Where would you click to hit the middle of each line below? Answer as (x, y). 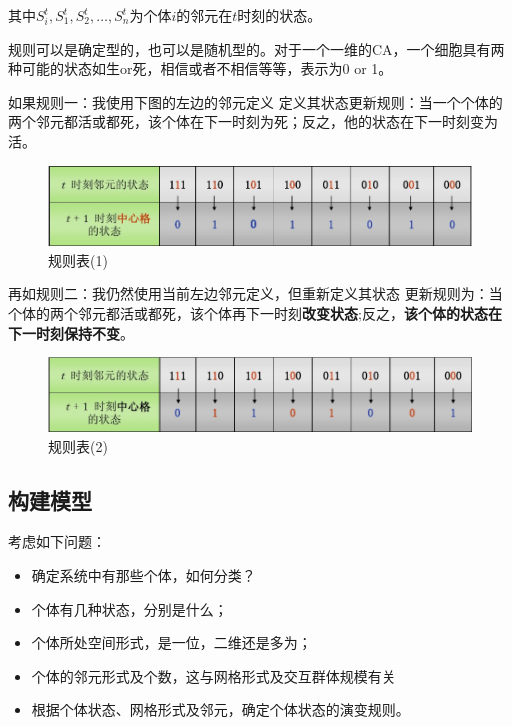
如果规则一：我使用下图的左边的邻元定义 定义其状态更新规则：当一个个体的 (255, 101)
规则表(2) (78, 445)
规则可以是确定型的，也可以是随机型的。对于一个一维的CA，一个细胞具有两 (256, 48)
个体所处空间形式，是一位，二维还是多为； (171, 642)
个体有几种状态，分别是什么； (129, 608)
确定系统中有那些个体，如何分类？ (143, 574)
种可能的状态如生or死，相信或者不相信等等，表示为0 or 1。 (200, 68)
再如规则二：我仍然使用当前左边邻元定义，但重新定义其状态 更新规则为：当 (255, 293)
